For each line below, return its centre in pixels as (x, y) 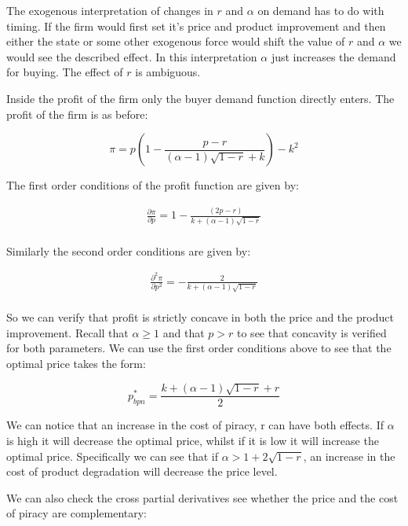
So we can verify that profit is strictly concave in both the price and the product (200, 317)
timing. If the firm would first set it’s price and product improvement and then (196, 26)
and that (184, 332)
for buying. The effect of (65, 72)
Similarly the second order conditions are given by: (129, 250)
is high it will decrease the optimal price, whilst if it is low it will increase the (193, 441)
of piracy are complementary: (77, 513)
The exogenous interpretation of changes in (110, 10)
